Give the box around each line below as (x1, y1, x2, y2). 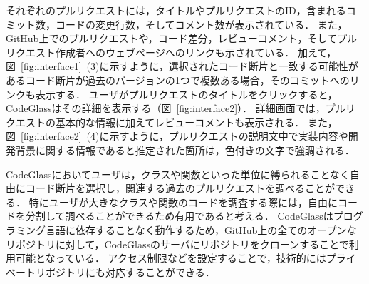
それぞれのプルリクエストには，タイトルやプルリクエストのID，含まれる (6, 3, 346, 17)
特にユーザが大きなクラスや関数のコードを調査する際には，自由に (28, 194, 338, 209)
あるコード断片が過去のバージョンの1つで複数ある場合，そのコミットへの (6, 72, 350, 87)
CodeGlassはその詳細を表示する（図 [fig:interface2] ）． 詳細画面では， (6, 101, 326, 116)
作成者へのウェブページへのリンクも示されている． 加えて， (55, 44, 337, 59)
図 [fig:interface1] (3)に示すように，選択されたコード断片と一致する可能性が (6, 59, 358, 73)
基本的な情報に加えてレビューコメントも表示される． (55, 114, 305, 129)
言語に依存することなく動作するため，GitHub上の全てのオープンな (45, 222, 357, 237)
